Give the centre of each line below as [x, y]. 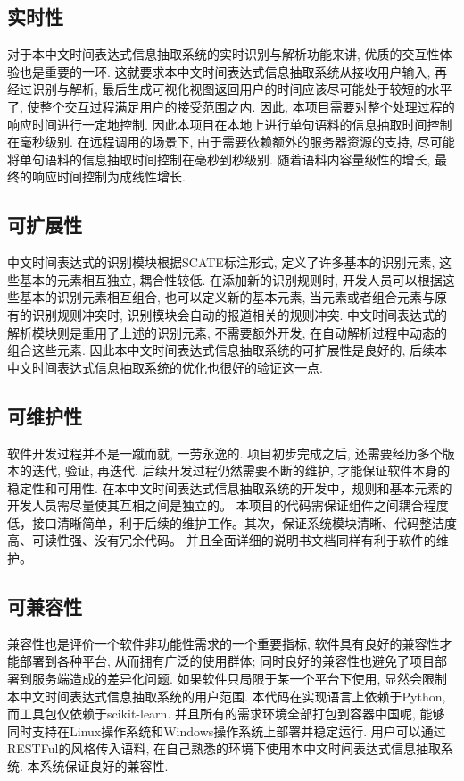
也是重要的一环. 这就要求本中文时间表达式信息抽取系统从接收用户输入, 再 [233, 71]
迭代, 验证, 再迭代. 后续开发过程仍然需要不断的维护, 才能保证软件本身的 [241, 470]
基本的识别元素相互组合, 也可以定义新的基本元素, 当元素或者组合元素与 [227, 297]
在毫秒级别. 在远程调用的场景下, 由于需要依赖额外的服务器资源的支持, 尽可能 [231, 142]
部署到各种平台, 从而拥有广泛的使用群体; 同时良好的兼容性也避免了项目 [227, 661]
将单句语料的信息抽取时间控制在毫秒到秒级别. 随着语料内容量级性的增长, [219, 159]
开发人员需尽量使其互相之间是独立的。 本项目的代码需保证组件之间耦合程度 [228, 505]
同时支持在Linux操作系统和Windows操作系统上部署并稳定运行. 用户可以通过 [227, 731]
